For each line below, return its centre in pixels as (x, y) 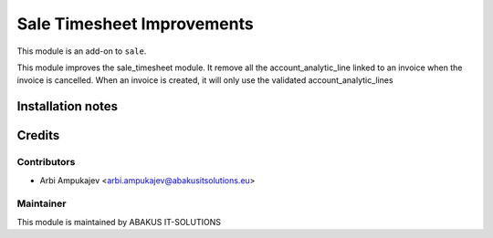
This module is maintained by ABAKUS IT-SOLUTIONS (119, 222)
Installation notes (68, 106)
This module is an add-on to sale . (82, 51)
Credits (38, 135)
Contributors (46, 162)
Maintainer (42, 203)
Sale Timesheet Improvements (136, 24)
